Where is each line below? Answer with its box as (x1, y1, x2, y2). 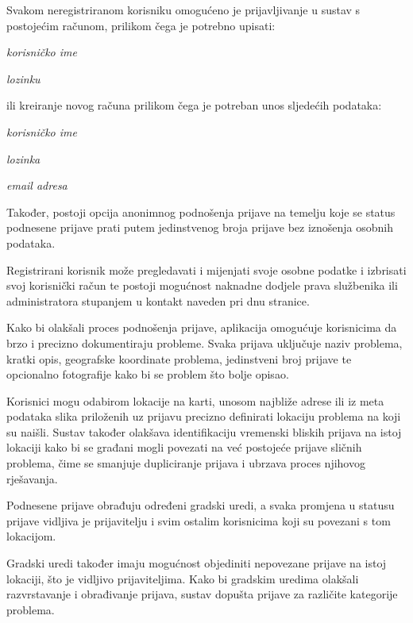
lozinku (6, 70, 41, 87)
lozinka (6, 150, 41, 167)
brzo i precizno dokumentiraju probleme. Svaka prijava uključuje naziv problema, (6, 334, 403, 351)
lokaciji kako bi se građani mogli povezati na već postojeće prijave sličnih (6, 439, 362, 456)
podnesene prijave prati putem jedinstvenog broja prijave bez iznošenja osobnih (6, 219, 394, 236)
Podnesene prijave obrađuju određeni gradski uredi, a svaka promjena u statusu (6, 497, 395, 513)
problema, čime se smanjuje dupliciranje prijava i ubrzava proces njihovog (6, 455, 365, 471)
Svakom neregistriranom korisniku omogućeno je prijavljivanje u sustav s (6, 2, 361, 17)
